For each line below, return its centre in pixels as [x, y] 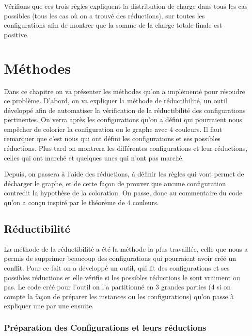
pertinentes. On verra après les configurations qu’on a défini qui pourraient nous [123, 120]
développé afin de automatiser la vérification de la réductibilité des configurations [125, 110]
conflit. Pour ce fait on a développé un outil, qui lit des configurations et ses [117, 268]
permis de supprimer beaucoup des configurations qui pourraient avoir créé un [120, 258]
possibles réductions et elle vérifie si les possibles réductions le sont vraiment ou [122, 277]
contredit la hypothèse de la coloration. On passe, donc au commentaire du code [123, 193]
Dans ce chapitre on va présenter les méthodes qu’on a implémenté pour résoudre [125, 91]
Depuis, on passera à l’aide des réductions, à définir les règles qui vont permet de [124, 174]
